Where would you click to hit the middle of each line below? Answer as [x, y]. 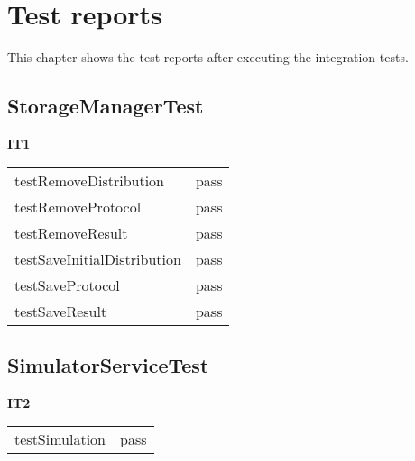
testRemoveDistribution [90, 180]
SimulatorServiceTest [108, 364]
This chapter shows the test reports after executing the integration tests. [208, 57]
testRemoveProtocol [78, 206]
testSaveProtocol [67, 285]
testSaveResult [61, 311]
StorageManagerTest [106, 106]
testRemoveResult [71, 232]
